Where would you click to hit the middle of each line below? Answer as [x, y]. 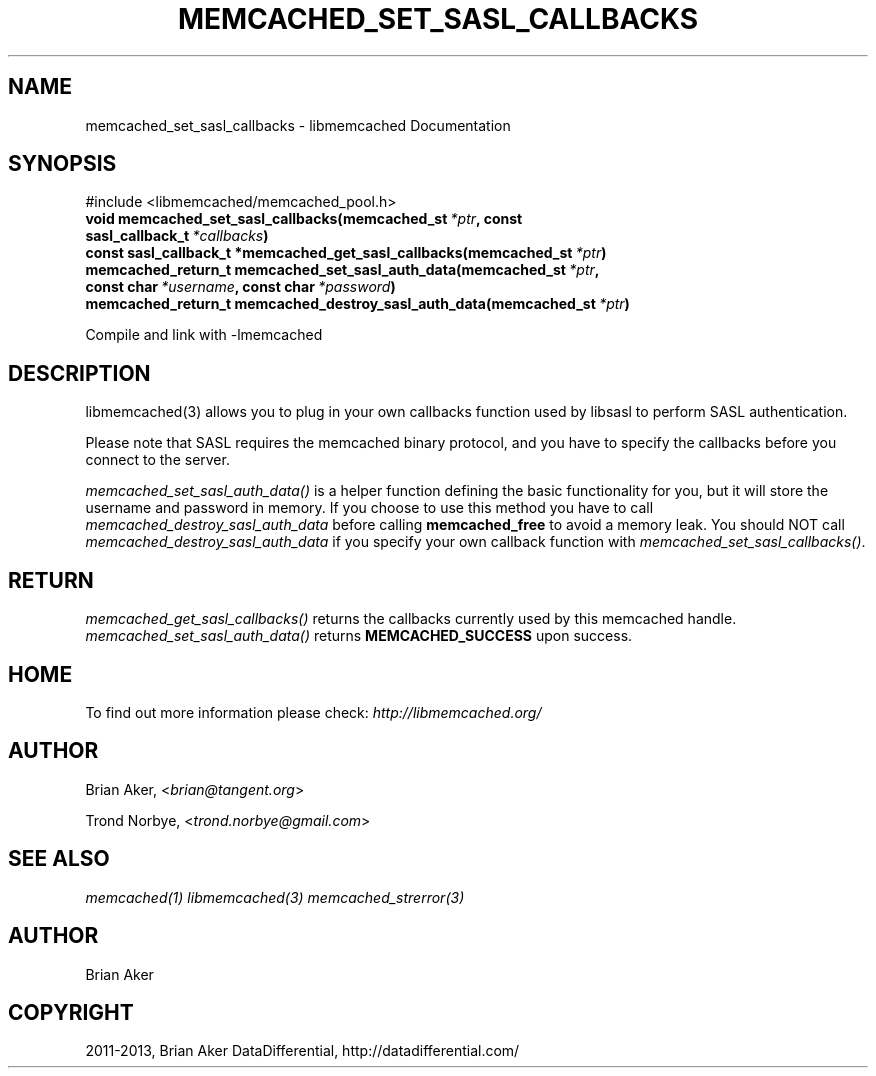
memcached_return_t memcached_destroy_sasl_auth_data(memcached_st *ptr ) [357, 304]
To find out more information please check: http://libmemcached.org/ [313, 712]
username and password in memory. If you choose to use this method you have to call [369, 508]
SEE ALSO [59, 859]
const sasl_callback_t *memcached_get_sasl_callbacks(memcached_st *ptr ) [346, 253]
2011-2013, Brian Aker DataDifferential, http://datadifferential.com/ [302, 1051]
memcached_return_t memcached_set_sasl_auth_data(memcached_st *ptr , [342, 270]
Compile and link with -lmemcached [204, 335]
